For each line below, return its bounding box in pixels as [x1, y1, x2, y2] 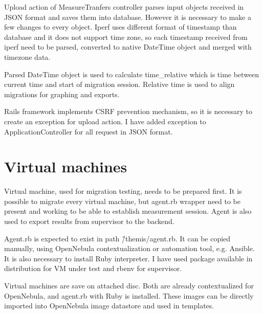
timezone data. [4, 51, 51, 62]
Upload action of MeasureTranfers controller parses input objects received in [4, 2, 244, 12]
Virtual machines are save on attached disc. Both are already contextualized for [4, 280, 254, 290]
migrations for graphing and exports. [4, 88, 120, 99]
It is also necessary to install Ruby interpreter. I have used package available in [4, 253, 253, 263]
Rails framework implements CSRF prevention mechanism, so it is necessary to [4, 106, 252, 117]
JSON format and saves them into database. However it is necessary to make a [4, 11, 251, 22]
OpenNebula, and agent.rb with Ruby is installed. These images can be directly [4, 290, 254, 301]
